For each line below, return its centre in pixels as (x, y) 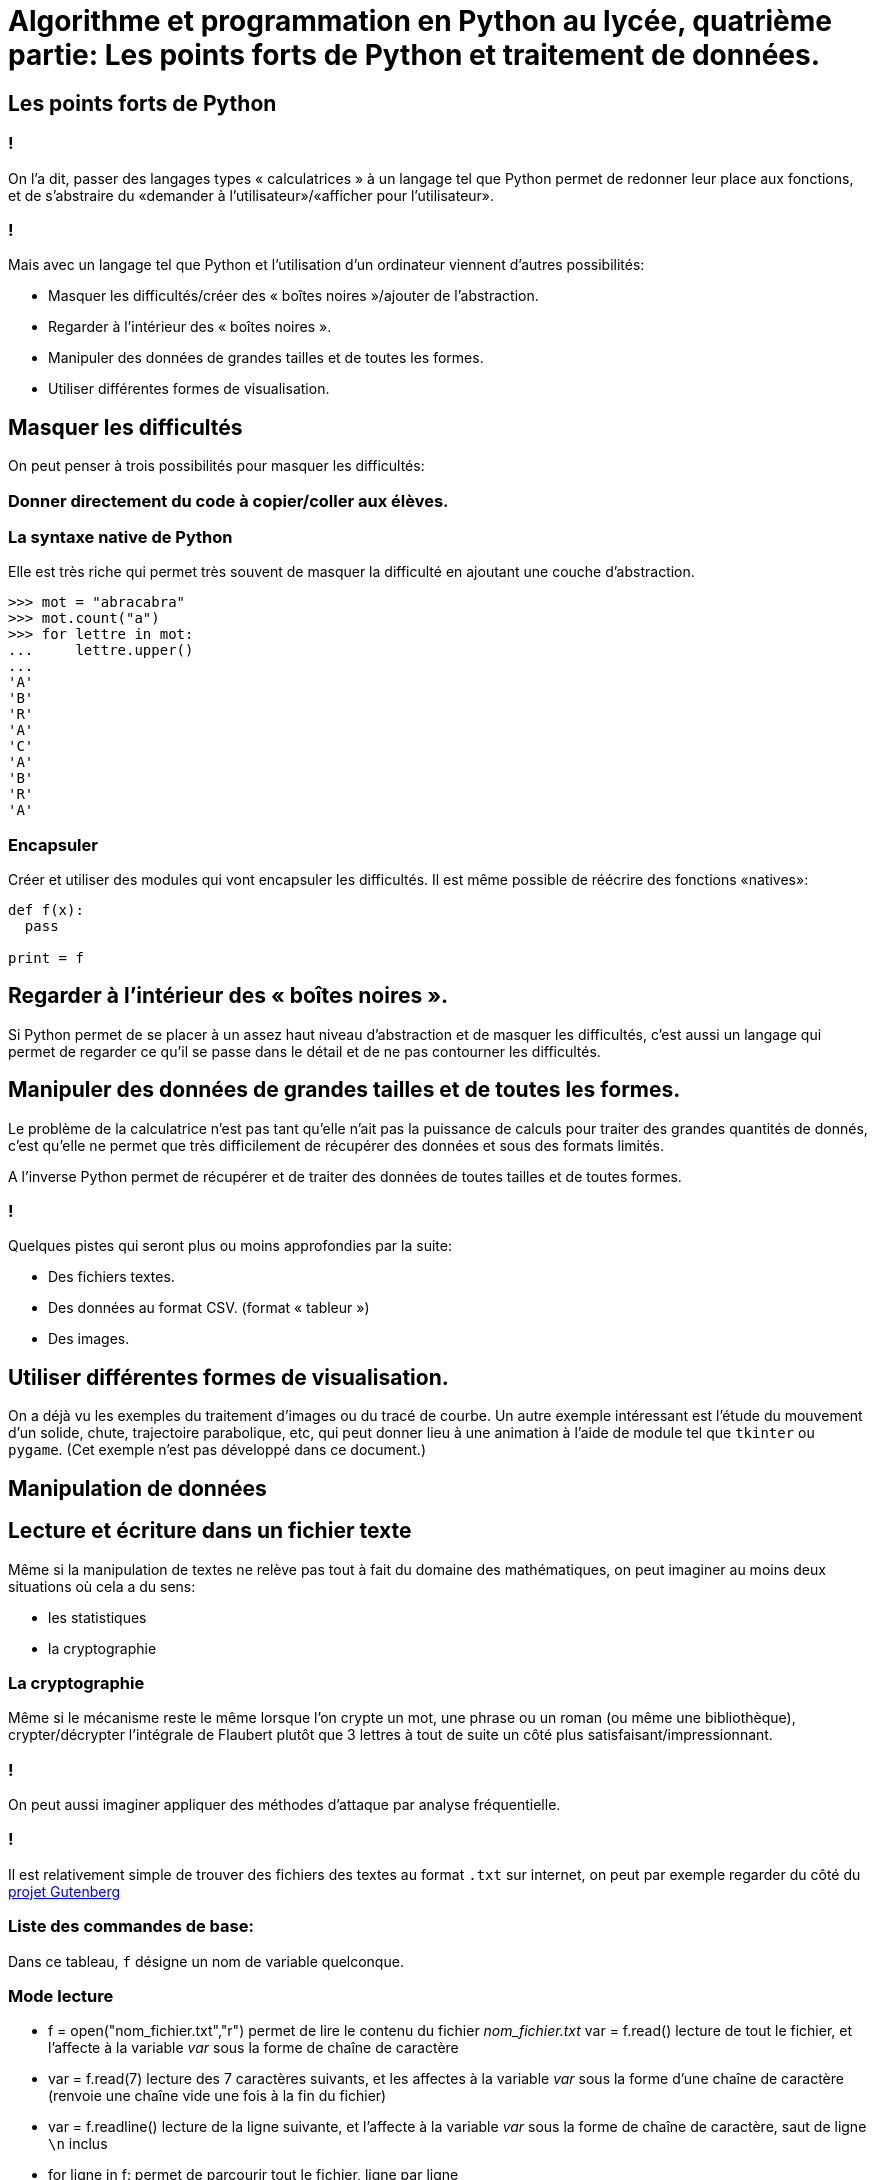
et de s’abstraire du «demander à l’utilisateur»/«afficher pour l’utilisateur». (251, 195)
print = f (46, 958)
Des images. (89, 1339)
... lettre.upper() (101, 650)
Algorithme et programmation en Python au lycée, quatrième (420, 21)
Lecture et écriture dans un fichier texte (210, 1531)
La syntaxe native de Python (120, 536)
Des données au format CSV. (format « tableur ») (209, 1308)
